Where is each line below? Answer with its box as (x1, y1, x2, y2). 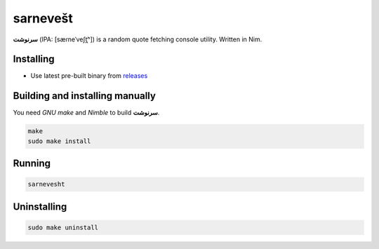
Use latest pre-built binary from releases (30, 72, 148, 80)
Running (13, 158, 51, 170)
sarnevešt (13, 11, 74, 26)
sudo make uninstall (27, 223, 98, 231)
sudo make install (27, 137, 91, 145)
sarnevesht (27, 180, 65, 189)
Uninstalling (13, 201, 67, 213)
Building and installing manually (13, 90, 156, 102)
